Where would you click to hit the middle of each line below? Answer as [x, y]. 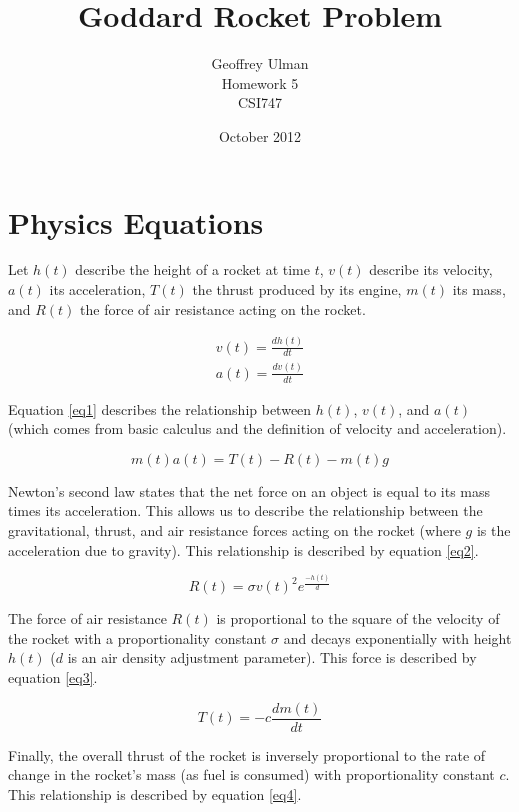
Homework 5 [260, 82]
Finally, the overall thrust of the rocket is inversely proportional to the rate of [247, 754]
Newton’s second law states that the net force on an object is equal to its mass [249, 490]
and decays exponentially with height [397, 637]
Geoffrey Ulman [260, 63]
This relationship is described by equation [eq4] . [155, 793]
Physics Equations [136, 221]
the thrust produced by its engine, [297, 289]
